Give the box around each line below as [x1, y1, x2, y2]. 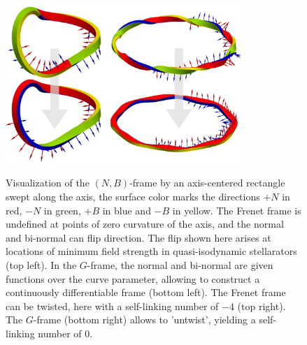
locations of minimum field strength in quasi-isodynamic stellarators [6, 244, 297, 258]
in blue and [102, 203, 151, 217]
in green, [43, 203, 81, 217]
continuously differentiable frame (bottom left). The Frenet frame [6, 285, 286, 300]
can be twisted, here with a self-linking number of [6, 298, 219, 313]
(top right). [237, 298, 286, 313]
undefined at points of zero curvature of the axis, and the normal [6, 216, 284, 231]
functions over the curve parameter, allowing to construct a [6, 271, 260, 286]
